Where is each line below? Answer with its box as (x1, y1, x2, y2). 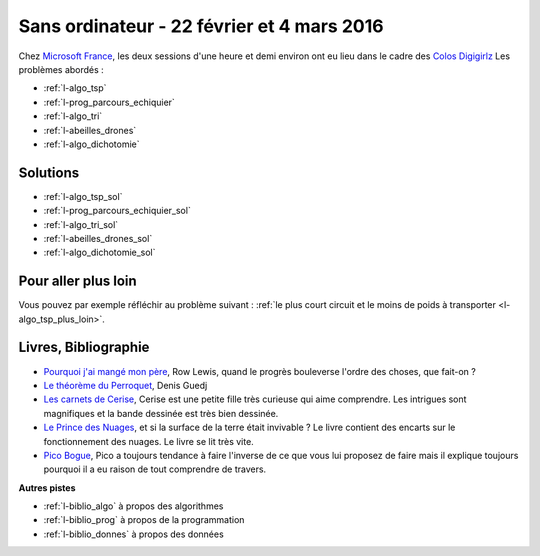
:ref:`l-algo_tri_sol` (43, 218, 119, 230)
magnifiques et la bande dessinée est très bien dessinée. (43, 407, 279, 419)
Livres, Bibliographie (18, 339, 150, 356)
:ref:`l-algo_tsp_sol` (43, 190, 123, 202)
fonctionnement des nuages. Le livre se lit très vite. (43, 435, 254, 447)
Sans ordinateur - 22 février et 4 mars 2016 (18, 15, 384, 37)
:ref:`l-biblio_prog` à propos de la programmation (43, 514, 245, 526)
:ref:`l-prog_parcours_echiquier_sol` (43, 205, 192, 217)
